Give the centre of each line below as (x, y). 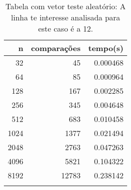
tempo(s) (106, 48)
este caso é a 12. (65, 28)
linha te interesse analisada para (65, 17)
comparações (56, 48)
